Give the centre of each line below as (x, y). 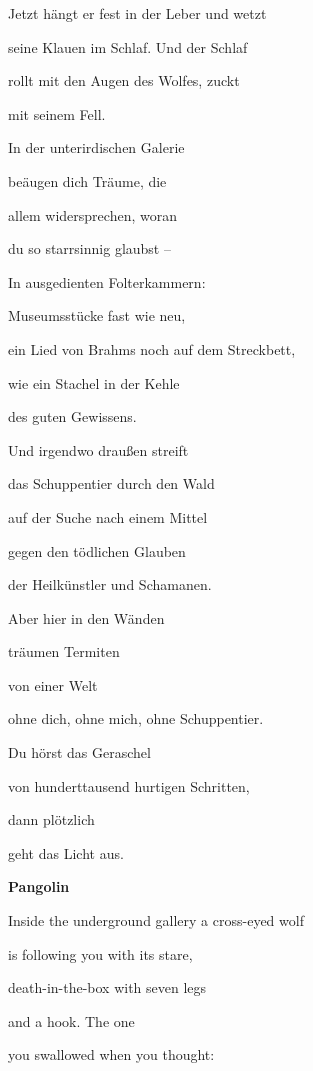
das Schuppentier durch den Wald (111, 483)
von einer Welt (53, 684)
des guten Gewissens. (72, 416)
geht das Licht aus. (66, 852)
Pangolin (39, 886)
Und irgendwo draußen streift (98, 449)
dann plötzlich (51, 819)
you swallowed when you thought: (111, 1054)
